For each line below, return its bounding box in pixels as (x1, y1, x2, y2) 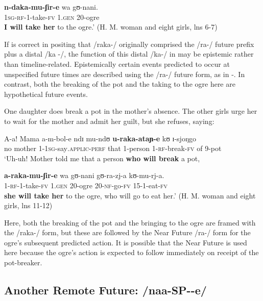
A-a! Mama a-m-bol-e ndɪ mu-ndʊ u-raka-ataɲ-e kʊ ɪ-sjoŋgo (4, 133, 196, 143)
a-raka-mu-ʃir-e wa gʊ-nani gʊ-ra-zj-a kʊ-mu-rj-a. (4, 170, 164, 181)
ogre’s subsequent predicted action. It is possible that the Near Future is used (4, 237, 247, 247)
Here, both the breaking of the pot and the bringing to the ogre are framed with (4, 217, 256, 228)
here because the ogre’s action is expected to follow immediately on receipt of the (4, 247, 259, 258)
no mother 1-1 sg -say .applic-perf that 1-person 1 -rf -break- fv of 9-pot (4, 143, 222, 154)
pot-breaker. (4, 257, 42, 268)
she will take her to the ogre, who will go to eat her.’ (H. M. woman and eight (4, 190, 256, 200)
